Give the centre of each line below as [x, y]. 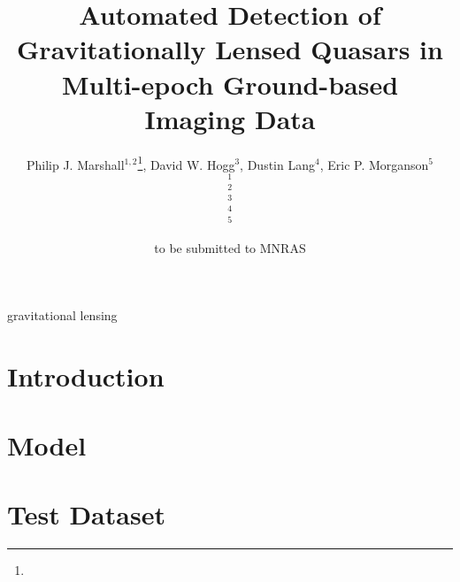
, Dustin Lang [277, 164]
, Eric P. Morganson [374, 164]
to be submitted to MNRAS [230, 248]
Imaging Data [230, 118]
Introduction [86, 375]
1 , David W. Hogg [186, 163]
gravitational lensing [62, 314]
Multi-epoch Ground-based [230, 84]
